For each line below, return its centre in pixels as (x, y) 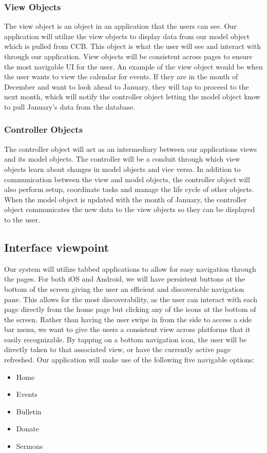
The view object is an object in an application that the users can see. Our (120, 26)
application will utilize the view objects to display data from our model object (127, 36)
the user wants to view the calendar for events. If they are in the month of (121, 76)
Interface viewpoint (57, 247)
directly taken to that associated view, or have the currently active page (118, 349)
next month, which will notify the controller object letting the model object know (132, 97)
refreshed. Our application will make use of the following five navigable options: (129, 360)
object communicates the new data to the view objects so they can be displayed (130, 209)
